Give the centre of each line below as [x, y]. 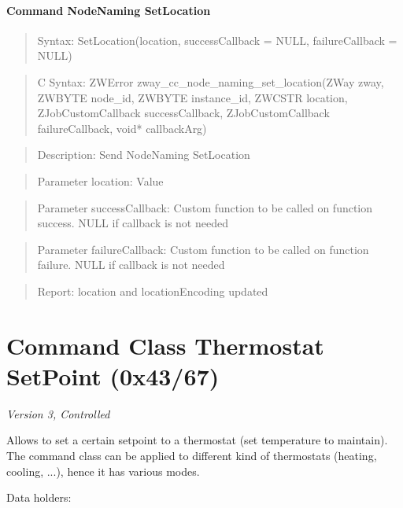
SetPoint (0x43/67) [113, 375]
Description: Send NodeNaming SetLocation [144, 155]
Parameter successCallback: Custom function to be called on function [205, 207]
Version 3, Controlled [58, 413]
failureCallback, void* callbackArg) [122, 128]
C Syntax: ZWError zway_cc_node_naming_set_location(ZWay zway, [211, 81]
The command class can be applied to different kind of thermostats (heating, [192, 456]
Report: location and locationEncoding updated [153, 291]
